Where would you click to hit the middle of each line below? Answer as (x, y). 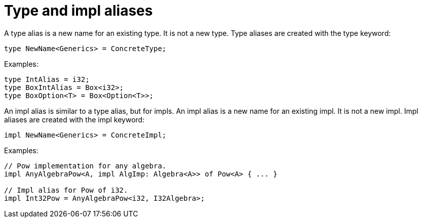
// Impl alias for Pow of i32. (66, 190)
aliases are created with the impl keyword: (74, 119)
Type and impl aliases (79, 11)
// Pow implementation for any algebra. (85, 166)
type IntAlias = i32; (47, 79)
